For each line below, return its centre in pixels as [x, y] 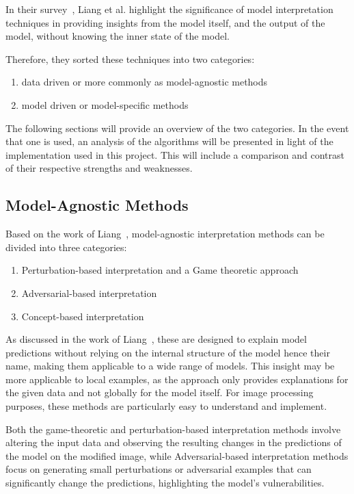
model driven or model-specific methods [105, 104]
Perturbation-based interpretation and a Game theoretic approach [160, 270]
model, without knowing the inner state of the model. [118, 36]
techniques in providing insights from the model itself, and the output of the [165, 22]
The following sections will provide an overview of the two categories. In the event [177, 128]
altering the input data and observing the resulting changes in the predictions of [174, 442]
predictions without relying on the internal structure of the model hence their [168, 352]
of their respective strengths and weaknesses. [99, 168]
